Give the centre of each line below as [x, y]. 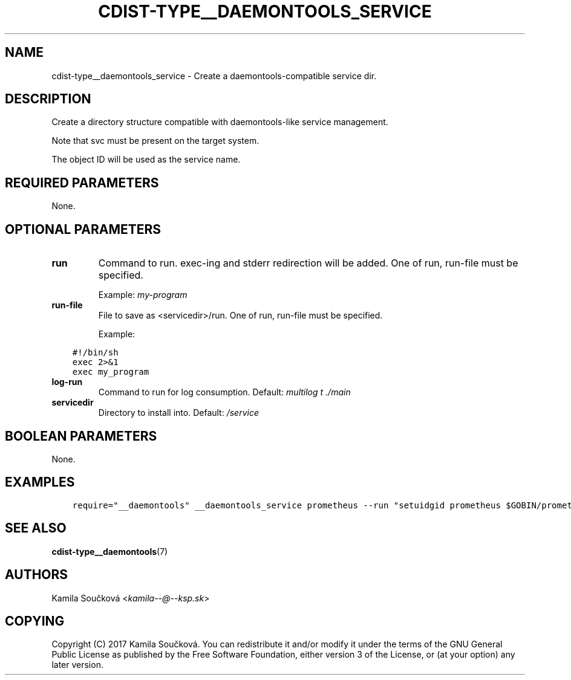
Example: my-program [143, 295]
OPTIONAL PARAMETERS [83, 229]
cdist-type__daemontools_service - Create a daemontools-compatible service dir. [214, 76]
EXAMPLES [40, 482]
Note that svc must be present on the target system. [155, 141]
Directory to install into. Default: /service [178, 413]
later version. [77, 665]
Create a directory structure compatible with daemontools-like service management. [220, 122]
